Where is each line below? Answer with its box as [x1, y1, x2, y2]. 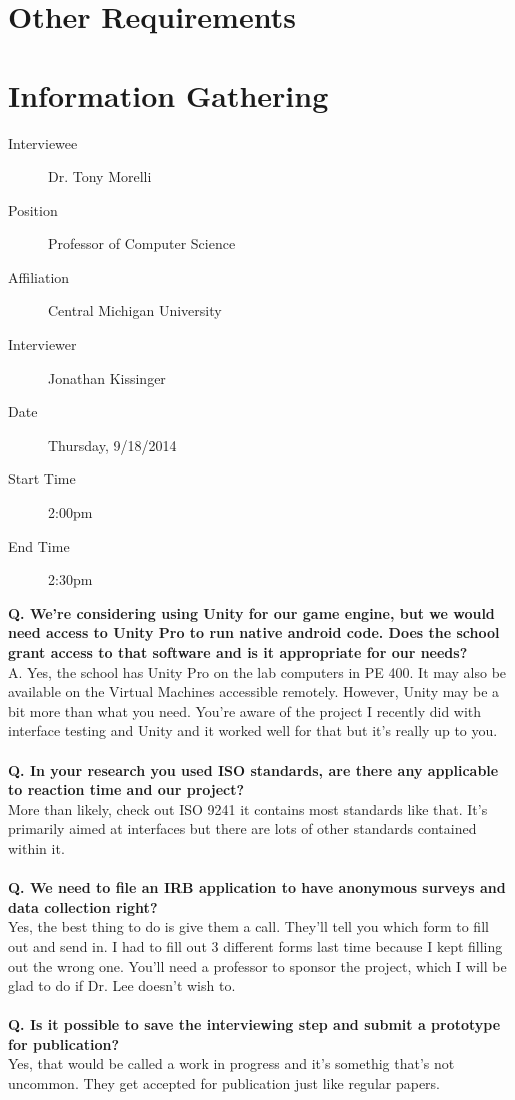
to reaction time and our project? [8, 779, 245, 800]
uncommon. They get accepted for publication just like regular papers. [8, 1073, 440, 1094]
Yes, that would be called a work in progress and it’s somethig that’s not [8, 1053, 455, 1074]
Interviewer [8, 334, 77, 355]
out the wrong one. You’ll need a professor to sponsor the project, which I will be [8, 955, 507, 976]
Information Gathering [8, 74, 329, 115]
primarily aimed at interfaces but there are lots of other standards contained [8, 818, 477, 839]
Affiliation [8, 266, 70, 287]
